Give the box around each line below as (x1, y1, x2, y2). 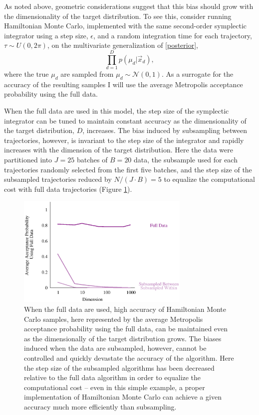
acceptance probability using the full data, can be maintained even (24, 323, 228, 334)
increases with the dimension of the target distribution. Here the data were (4, 144, 233, 155)
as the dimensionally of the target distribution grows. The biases (24, 333, 222, 343)
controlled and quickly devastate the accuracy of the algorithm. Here (24, 352, 234, 363)
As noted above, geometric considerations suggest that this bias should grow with (4, 1, 254, 11)
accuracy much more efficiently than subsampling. (24, 401, 177, 412)
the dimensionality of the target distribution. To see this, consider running (4, 10, 232, 21)
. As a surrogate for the (161, 69, 234, 79)
